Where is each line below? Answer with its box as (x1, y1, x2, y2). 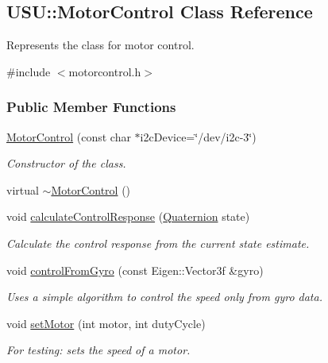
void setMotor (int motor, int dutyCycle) (6, 315, 206, 331)
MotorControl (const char (6, 128, 131, 145)
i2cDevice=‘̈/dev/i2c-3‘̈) (140, 128, 257, 145)
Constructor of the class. (6, 155, 126, 172)
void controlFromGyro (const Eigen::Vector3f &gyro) (6, 261, 264, 278)
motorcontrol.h (68, 63, 141, 79)
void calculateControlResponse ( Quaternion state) (6, 208, 250, 225)
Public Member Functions (6, 97, 176, 117)
